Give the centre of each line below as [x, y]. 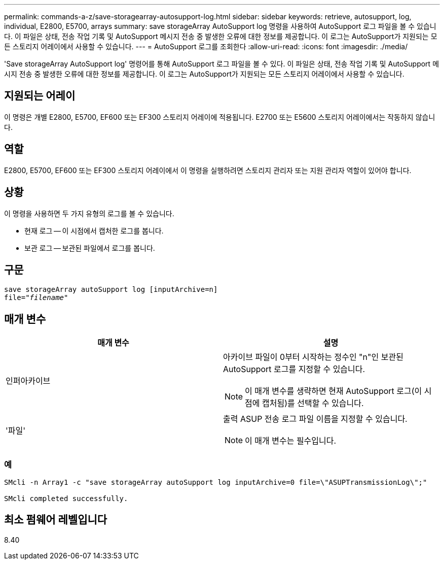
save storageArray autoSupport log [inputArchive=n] [111, 290]
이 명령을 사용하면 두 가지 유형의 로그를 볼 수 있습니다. [89, 213]
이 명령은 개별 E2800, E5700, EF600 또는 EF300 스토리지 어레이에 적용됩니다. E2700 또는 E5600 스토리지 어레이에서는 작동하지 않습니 [220, 117]
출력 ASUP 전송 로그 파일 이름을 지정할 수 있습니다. [315, 419]
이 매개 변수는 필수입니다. [291, 441]
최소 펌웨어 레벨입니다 [56, 520]
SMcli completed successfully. [66, 498]
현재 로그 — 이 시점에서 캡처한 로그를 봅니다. [94, 230]
